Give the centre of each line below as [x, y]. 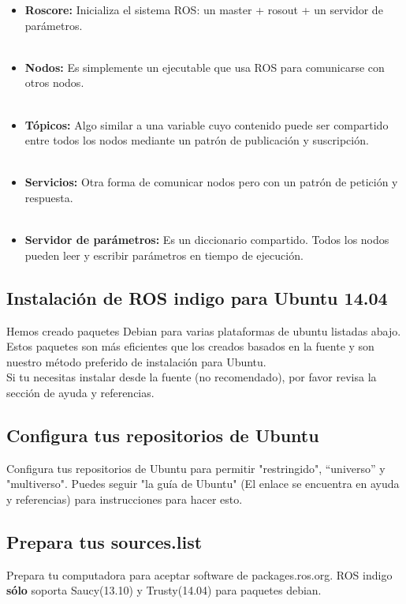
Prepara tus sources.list [104, 541]
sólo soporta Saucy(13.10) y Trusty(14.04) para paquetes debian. [164, 590]
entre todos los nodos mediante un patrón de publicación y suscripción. [197, 140]
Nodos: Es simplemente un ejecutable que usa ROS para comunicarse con [205, 67]
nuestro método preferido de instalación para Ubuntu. [136, 361]
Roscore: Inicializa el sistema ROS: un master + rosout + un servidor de [204, 9]
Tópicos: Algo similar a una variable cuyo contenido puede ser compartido [207, 124]
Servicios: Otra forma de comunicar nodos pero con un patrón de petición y [211, 182]
